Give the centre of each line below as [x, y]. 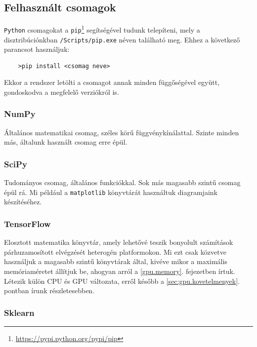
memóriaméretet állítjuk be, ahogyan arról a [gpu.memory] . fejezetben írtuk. [120, 271]
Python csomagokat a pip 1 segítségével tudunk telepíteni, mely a [102, 29]
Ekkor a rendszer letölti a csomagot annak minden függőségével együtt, [112, 82]
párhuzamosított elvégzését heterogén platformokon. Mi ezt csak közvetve [115, 251]
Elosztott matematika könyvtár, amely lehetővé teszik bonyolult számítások [119, 242]
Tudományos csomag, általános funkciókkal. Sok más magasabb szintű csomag [122, 182]
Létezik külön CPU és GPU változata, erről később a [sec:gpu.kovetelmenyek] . [122, 281]
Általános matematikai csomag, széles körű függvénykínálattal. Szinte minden [122, 132]
